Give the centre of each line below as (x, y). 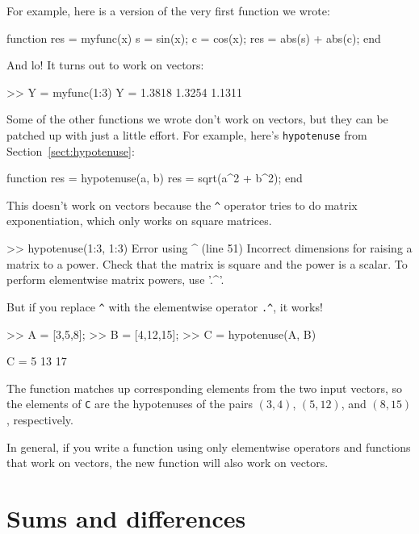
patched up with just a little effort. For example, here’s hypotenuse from (187, 134)
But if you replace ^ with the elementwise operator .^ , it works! (165, 306)
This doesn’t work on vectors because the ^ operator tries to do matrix (182, 204)
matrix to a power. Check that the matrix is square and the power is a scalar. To (207, 263)
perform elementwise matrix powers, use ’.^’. (115, 280)
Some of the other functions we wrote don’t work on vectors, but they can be (197, 119)
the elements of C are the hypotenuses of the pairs (130, 404)
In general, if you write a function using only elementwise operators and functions (209, 446)
